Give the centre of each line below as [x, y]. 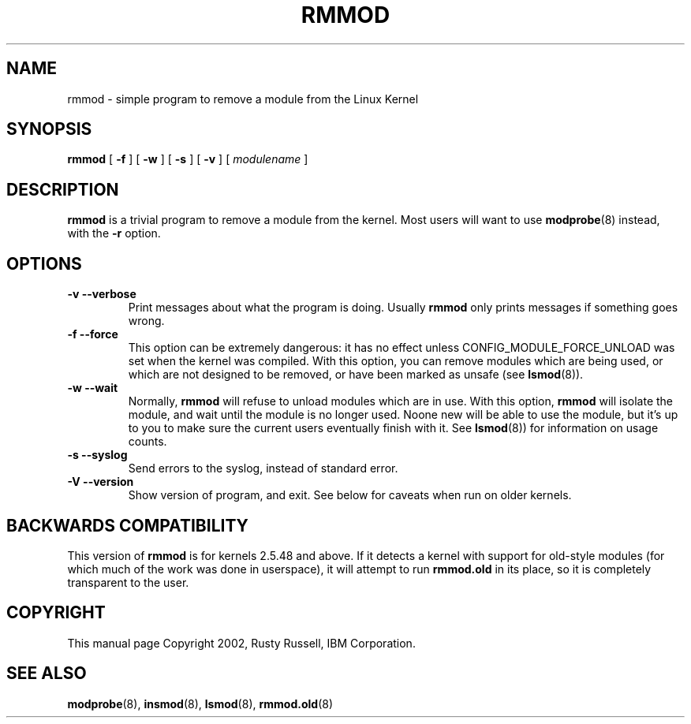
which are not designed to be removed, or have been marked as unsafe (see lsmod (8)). [356, 375]
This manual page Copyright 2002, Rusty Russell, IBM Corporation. [241, 643]
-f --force [93, 334]
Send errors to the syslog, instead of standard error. [263, 468]
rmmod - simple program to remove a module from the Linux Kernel [243, 99]
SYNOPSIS [49, 129]
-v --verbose [102, 294]
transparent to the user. [128, 582]
